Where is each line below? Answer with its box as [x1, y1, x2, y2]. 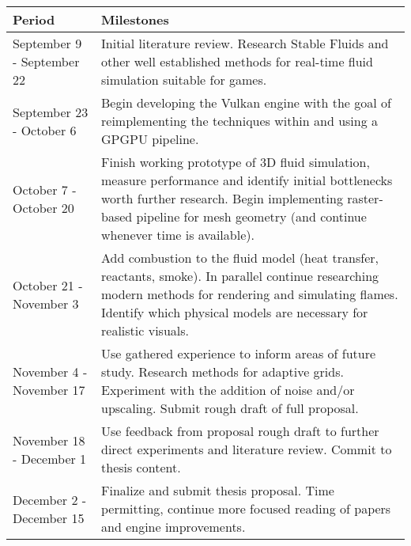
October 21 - [13, 275, 83, 294]
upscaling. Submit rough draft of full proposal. [101, 399, 359, 417]
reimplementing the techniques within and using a [101, 112, 379, 130]
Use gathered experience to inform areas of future [101, 344, 376, 362]
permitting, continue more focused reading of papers [101, 499, 391, 518]
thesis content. [101, 458, 181, 476]
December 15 [13, 508, 85, 527]
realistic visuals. [101, 321, 189, 339]
